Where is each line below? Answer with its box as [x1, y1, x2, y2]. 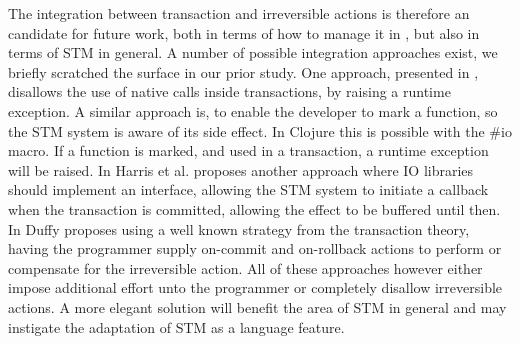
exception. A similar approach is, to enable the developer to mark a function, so [8, 100, 498, 121]
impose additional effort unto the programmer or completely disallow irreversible [8, 277, 503, 298]
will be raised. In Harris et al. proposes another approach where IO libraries [8, 159, 474, 180]
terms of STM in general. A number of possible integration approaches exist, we [8, 42, 498, 63]
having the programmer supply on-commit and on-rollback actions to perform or [8, 238, 502, 259]
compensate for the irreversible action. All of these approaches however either [8, 257, 483, 278]
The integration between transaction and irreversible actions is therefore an [8, 3, 470, 23]
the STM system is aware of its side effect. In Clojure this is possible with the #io [8, 120, 512, 141]
